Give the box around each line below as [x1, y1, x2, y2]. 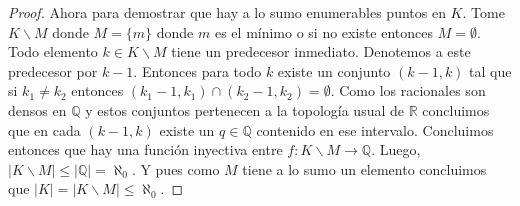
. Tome [462, 2, 505, 22]
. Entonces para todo [133, 60, 262, 81]
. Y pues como [131, 158, 220, 179]
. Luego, [371, 139, 421, 160]
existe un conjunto [277, 60, 391, 81]
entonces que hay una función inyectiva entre [8, 139, 283, 160]
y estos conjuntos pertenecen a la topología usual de [85, 99, 404, 120]
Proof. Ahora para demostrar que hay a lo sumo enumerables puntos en [8, 2, 446, 22]
